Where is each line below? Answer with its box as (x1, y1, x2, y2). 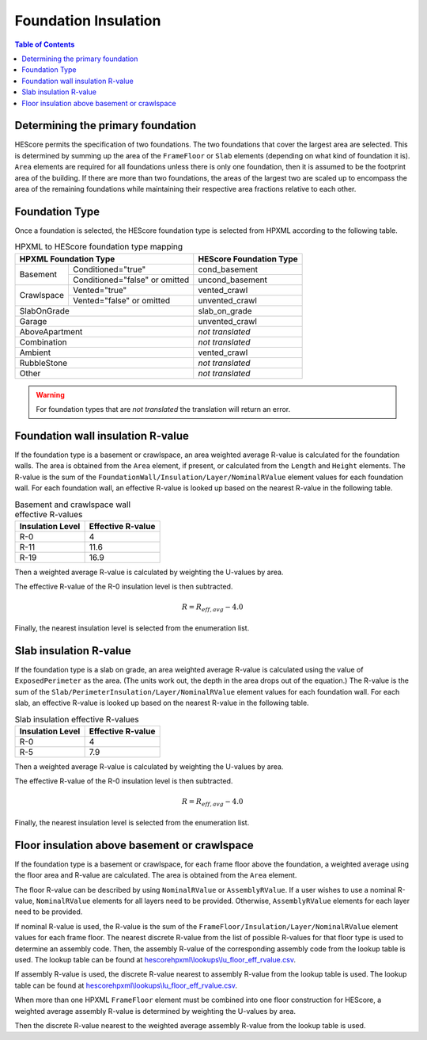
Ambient (19, 347, 51, 358)
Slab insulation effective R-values (14, 714, 139, 725)
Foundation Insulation (14, 12, 161, 29)
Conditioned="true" (72, 264, 146, 275)
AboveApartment (19, 326, 83, 337)
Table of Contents (14, 40, 75, 49)
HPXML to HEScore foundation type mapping (14, 242, 183, 253)
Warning (36, 390, 65, 399)
